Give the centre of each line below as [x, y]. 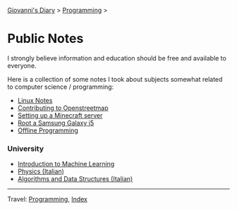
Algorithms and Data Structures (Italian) [75, 179]
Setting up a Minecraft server [60, 115]
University [26, 149]
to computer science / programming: [61, 87]
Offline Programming [48, 130]
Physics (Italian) [41, 171]
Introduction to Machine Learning [66, 164]
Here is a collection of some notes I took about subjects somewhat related [115, 79]
